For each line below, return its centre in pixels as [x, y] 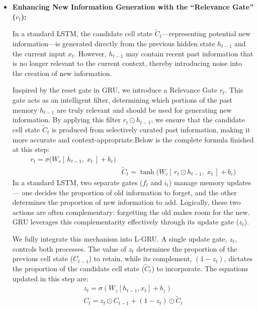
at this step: [31, 149]
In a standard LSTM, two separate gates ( [77, 182]
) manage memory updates [210, 182]
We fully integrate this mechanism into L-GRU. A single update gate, [120, 239]
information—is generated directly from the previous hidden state [114, 43]
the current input [39, 53]
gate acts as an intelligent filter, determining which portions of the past [122, 99]
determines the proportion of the [187, 248]
